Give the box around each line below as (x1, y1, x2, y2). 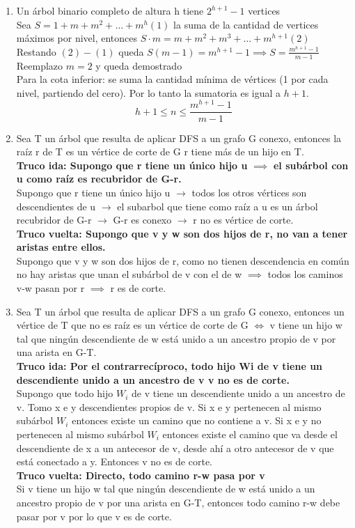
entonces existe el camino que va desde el (162, 427, 338, 441)
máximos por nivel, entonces (16, 31, 138, 45)
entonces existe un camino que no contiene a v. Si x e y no (72, 413, 322, 428)
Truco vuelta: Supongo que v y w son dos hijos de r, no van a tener (16, 226, 348, 240)
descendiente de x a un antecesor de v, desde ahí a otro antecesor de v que (16, 440, 334, 455)
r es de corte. (110, 281, 166, 295)
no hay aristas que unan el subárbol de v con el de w (16, 267, 242, 281)
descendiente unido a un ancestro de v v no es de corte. (16, 372, 290, 387)
